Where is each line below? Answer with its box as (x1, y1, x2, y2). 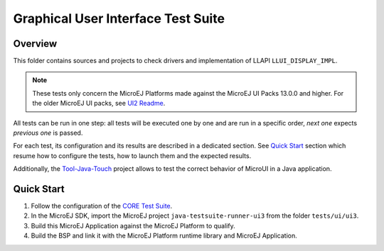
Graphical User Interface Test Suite (13, 11, 225, 26)
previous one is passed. (13, 128, 83, 138)
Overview (13, 38, 58, 50)
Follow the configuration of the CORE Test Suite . (31, 202, 173, 211)
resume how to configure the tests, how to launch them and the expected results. (13, 151, 252, 160)
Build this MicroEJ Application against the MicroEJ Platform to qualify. (31, 221, 235, 230)
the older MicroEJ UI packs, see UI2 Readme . (32, 99, 166, 108)
